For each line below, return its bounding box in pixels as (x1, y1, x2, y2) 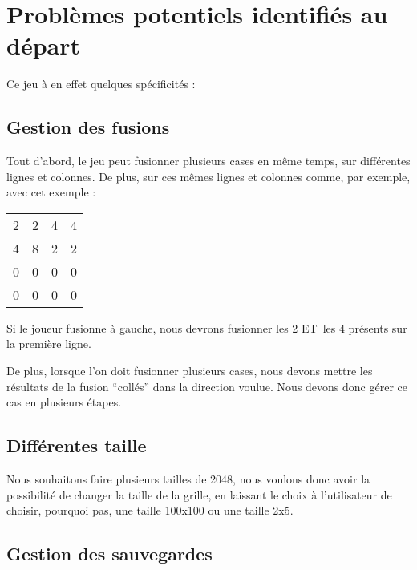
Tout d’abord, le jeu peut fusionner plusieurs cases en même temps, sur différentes (6, 152, 411, 169)
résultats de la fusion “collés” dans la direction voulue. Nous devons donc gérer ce (6, 378, 407, 394)
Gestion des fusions (6, 115, 170, 139)
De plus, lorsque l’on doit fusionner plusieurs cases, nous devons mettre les (6, 362, 373, 379)
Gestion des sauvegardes (6, 541, 213, 566)
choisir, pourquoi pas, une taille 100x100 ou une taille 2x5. (6, 502, 294, 519)
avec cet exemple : (6, 184, 96, 200)
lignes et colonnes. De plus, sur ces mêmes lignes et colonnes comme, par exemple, (6, 168, 411, 184)
